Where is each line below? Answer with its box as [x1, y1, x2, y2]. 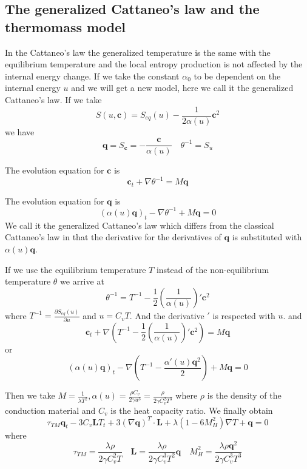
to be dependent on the [194, 69, 281, 82]
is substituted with [232, 231, 302, 243]
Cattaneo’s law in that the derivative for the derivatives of [5, 231, 221, 243]
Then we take [5, 389, 55, 402]
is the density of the [207, 389, 282, 402]
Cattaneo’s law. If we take [5, 93, 102, 106]
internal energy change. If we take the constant [5, 69, 180, 82]
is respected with [212, 309, 275, 322]
